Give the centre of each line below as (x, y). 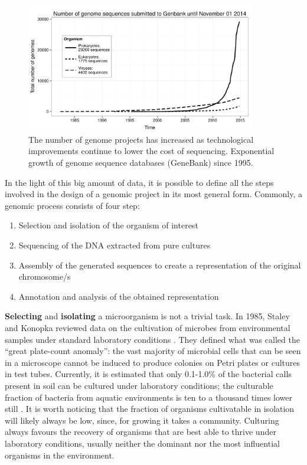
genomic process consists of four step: (72, 205)
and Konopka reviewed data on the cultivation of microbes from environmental (148, 327)
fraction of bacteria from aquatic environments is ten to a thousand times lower (148, 397)
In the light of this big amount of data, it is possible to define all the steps (139, 182)
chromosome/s (45, 276)
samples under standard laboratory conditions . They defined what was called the (152, 339)
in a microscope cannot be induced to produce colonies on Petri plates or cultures (153, 362)
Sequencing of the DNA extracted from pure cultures (115, 245)
